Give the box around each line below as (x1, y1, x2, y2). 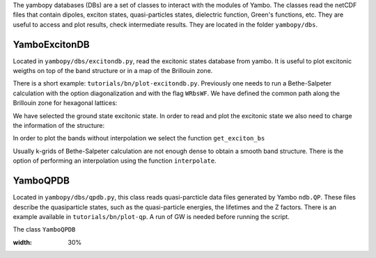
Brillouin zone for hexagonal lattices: (13, 99, 118, 107)
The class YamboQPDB (13, 225, 76, 234)
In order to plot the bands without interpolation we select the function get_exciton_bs (13, 134, 265, 143)
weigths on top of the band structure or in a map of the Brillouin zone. (13, 67, 213, 75)
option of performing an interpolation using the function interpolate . (13, 156, 217, 165)
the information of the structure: (13, 122, 105, 130)
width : (13, 238, 33, 246)
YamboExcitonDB (13, 38, 90, 50)
